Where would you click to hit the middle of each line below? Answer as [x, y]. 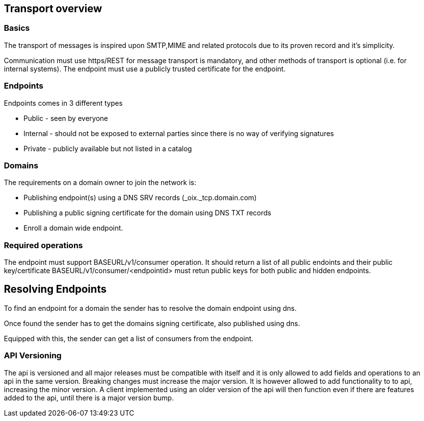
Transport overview [53, 9]
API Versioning [33, 356]
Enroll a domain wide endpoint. [73, 228]
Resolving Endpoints [55, 289]
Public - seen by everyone [66, 118]
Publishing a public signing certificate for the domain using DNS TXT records [147, 213]
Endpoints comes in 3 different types [63, 103]
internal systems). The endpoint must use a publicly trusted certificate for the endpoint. [145, 69]
